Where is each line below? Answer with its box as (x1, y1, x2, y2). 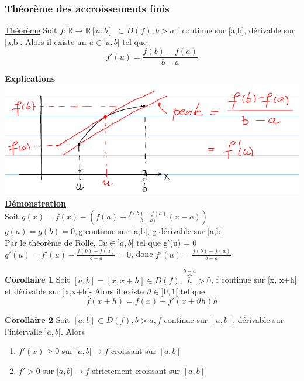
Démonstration (5, 197, 66, 210)
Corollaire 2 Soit (5, 314, 70, 326)
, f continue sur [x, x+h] (210, 273, 297, 286)
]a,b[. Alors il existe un (5, 35, 87, 47)
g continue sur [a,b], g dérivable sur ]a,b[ (78, 225, 223, 237)
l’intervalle (5, 325, 42, 337)
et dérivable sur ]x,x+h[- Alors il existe (5, 285, 144, 297)
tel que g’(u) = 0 (136, 236, 197, 248)
